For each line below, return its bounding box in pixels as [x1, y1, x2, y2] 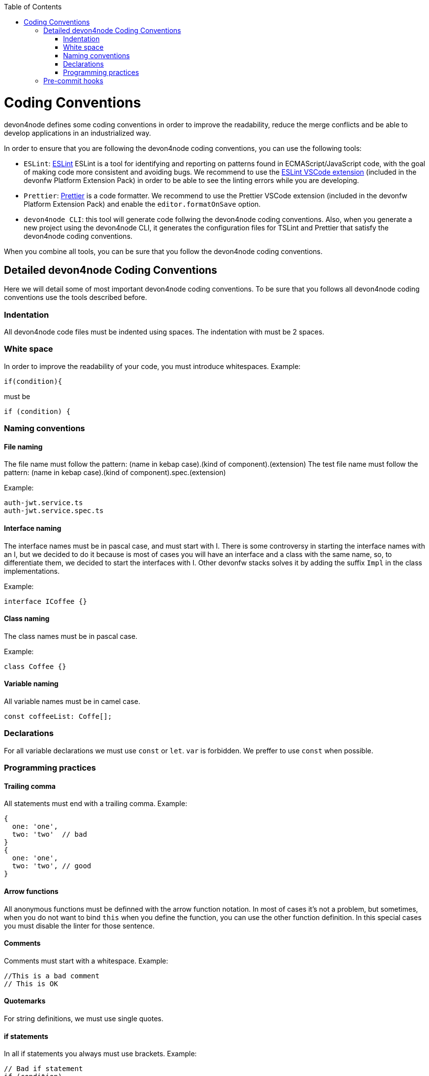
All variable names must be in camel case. [4, 697, 140, 706]
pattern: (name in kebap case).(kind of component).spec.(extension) [4, 468, 226, 477]
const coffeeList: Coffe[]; [4, 712, 112, 721]
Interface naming [4, 524, 62, 533]
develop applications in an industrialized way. [4, 128, 151, 137]
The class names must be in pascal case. [4, 631, 137, 640]
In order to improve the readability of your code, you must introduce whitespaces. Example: [4, 362, 301, 371]
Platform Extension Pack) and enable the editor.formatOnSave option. [24, 199, 261, 208]
